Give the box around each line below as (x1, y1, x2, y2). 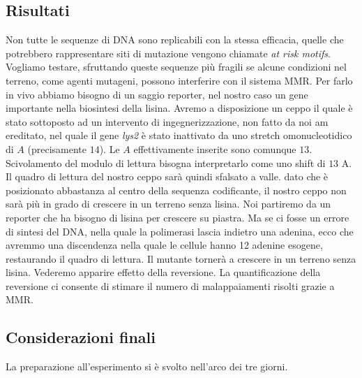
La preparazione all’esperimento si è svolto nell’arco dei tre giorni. (6, 359, 288, 374)
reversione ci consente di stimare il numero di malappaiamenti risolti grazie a (6, 278, 335, 293)
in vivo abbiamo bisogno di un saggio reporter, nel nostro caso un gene (6, 87, 308, 101)
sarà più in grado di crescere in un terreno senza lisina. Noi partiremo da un (6, 196, 331, 211)
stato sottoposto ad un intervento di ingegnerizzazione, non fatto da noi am (6, 114, 329, 129)
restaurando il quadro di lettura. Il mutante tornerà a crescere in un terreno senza (6, 251, 356, 266)
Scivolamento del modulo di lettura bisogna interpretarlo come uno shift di (6, 155, 326, 170)
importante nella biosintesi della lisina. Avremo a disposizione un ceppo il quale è (6, 101, 353, 115)
